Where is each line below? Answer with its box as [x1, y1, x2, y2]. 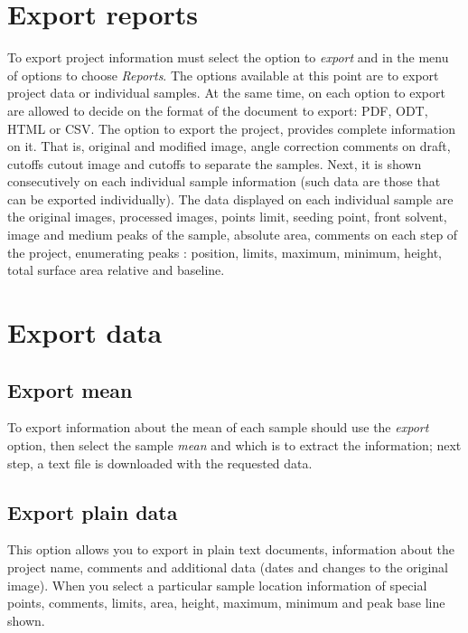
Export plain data [7, 497, 178, 525]
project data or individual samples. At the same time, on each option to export [7, 83, 445, 102]
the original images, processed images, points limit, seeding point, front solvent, [7, 207, 447, 226]
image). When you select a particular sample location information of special [7, 575, 427, 594]
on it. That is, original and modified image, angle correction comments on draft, [7, 137, 451, 156]
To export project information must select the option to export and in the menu [7, 48, 449, 67]
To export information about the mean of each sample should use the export [7, 418, 429, 437]
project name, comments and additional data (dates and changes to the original [7, 558, 448, 576]
